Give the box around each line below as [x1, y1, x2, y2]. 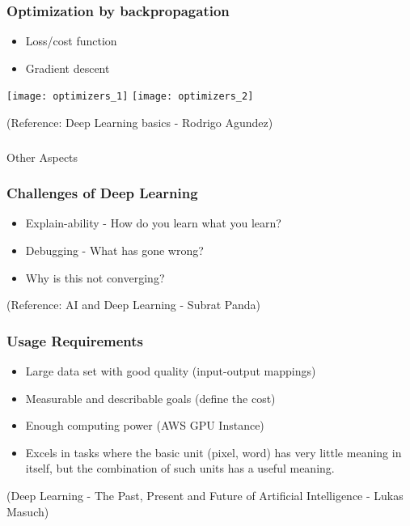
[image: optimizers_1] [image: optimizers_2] [6, 91, 254, 103]
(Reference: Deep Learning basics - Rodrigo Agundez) [6, 114, 273, 131]
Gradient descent [25, 59, 110, 76]
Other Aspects [6, 148, 78, 165]
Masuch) [6, 503, 49, 520]
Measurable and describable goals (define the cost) [25, 389, 276, 406]
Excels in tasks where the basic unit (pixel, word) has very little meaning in [25, 443, 402, 460]
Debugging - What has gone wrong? [25, 241, 204, 258]
